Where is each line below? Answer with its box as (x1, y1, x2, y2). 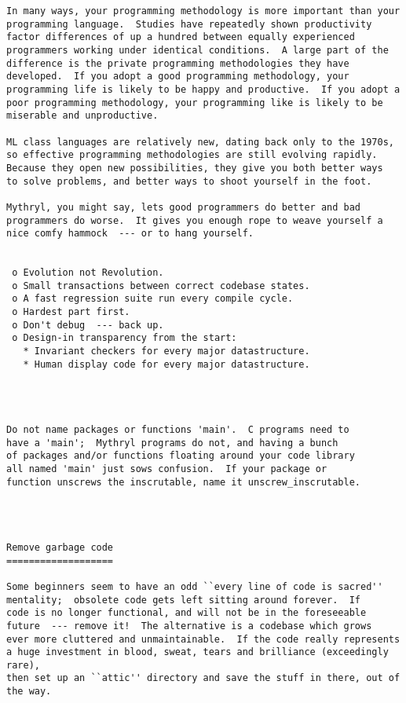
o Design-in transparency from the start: (12, 332, 237, 344)
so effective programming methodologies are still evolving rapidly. (6, 149, 378, 161)
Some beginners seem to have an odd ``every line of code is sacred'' (6, 580, 383, 592)
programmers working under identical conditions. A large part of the (6, 44, 389, 56)
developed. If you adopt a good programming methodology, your (6, 71, 349, 82)
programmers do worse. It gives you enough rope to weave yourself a (6, 214, 383, 226)
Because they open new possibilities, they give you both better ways (6, 162, 383, 174)
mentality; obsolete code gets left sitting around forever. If (6, 594, 361, 606)
